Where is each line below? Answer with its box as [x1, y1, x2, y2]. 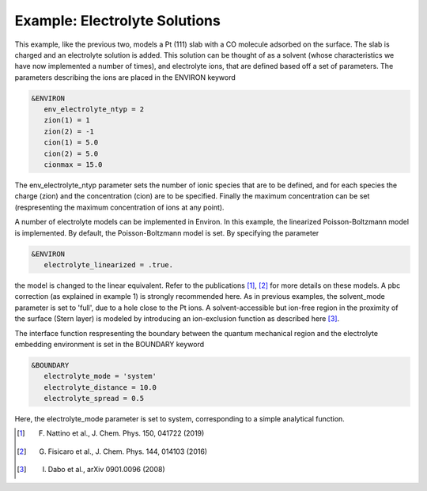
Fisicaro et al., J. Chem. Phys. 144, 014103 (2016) [47, 447, 208, 456]
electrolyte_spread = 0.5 [43, 394, 145, 403]
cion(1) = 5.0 [43, 138, 99, 147]
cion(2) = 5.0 [43, 149, 99, 158]
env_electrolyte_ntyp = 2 [43, 105, 145, 114]
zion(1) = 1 [43, 115, 90, 125]
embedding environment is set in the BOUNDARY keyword [14, 339, 205, 349]
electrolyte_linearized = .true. [43, 260, 174, 269]
